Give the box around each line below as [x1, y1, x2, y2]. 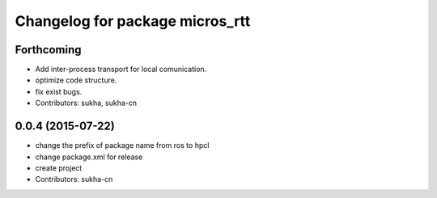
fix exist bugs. [35, 86, 83, 96]
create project [35, 162, 83, 173]
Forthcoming [15, 43, 82, 57]
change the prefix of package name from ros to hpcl [35, 141, 210, 150]
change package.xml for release [35, 152, 143, 162]
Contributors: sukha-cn [35, 175, 113, 184]
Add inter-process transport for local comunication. [35, 65, 207, 74]
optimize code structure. [35, 75, 117, 85]
